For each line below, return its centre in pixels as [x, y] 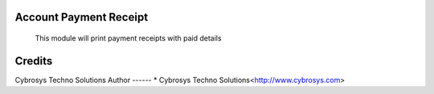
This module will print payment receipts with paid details [128, 38]
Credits [34, 61]
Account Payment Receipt [82, 17]
